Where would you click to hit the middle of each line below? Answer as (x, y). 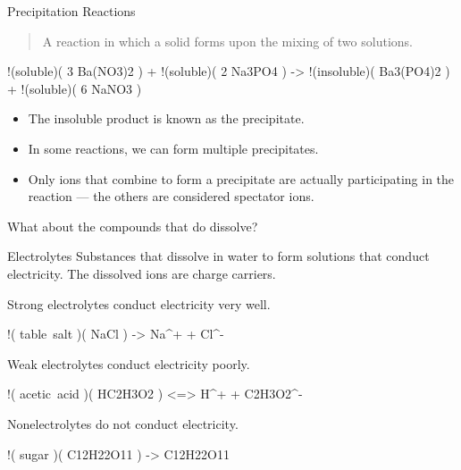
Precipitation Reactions (71, 11)
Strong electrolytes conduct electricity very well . (139, 303)
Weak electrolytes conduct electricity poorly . (129, 363)
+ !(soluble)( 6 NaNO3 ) (75, 88)
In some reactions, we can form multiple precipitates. (173, 148)
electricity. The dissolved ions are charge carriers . (142, 273)
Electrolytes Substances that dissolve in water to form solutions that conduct (218, 256)
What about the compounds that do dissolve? (133, 226)
